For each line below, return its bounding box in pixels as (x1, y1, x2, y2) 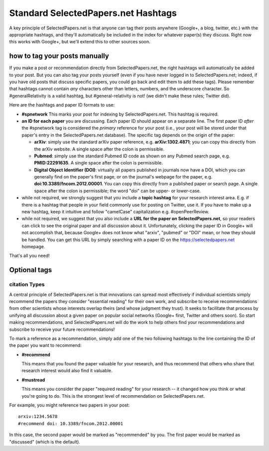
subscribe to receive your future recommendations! (9, 326, 115, 332)
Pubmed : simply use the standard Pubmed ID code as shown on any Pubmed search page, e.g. (34, 152, 230, 159)
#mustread (21, 377, 45, 383)
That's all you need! (9, 253, 50, 259)
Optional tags (9, 266, 52, 274)
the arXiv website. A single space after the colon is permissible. (34, 146, 164, 152)
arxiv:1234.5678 (18, 414, 58, 420)
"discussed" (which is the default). (9, 439, 81, 445)
